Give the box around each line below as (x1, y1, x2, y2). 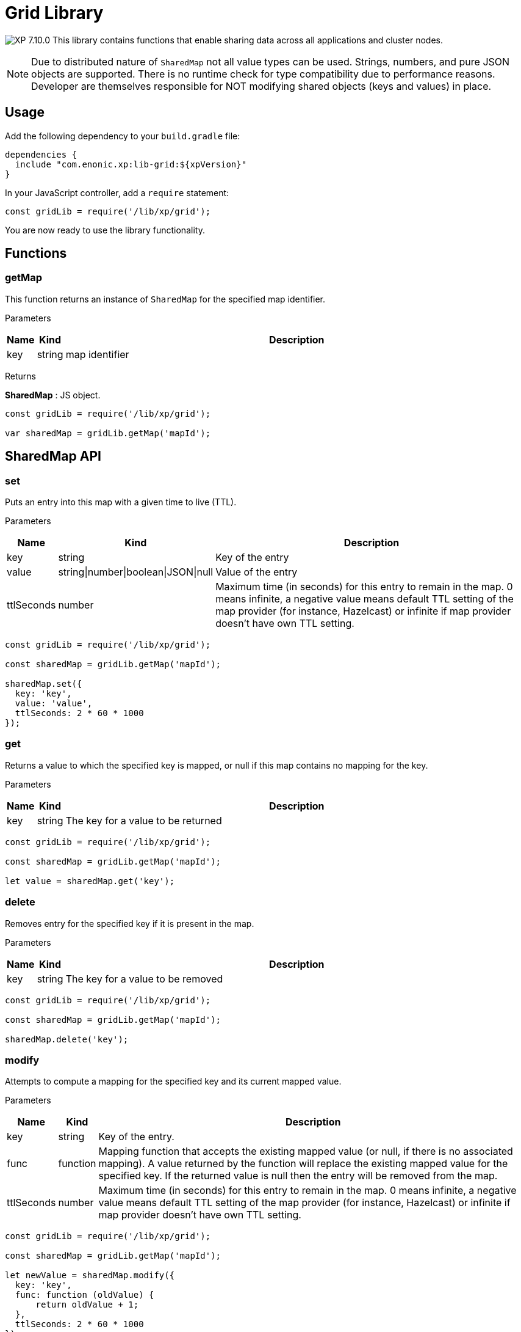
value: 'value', (15, 698, 93, 709)
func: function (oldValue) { (15, 1290, 154, 1300)
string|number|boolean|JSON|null (58, 566, 214, 579)
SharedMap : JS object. (5, 389, 101, 400)
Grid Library (5, 2, 104, 23)
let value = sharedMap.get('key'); (5, 876, 175, 886)
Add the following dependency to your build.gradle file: (5, 130, 240, 141)
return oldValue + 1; (35, 1300, 139, 1310)
